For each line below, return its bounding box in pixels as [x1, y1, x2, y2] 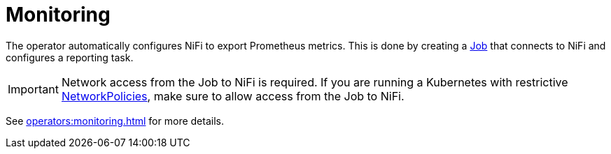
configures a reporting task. [6, 51, 134, 63]
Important [8, 82, 59, 96]
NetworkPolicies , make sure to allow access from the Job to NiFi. [61, 88, 405, 103]
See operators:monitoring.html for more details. [6, 114, 224, 127]
